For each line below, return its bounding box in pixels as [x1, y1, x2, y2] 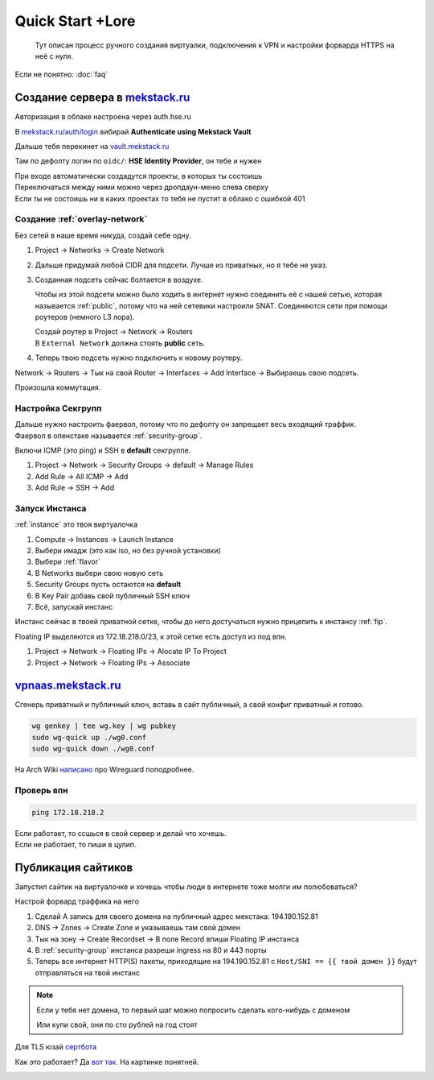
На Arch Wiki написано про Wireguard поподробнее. [14, 765, 194, 775]
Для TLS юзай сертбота [14, 1042, 97, 1052]
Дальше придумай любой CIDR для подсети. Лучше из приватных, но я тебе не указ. [35, 260, 328, 270]
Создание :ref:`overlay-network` [14, 213, 148, 225]
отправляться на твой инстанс [35, 967, 141, 978]
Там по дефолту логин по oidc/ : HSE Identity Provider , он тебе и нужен [14, 156, 262, 166]
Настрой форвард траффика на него [14, 896, 140, 906]
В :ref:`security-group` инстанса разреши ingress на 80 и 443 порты [35, 945, 267, 954]
